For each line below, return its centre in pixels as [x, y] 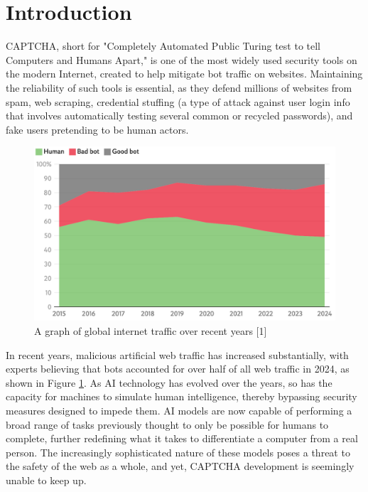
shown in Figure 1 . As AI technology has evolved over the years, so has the [169, 382]
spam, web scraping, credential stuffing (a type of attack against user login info [178, 101]
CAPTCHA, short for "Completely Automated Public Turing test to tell [163, 46]
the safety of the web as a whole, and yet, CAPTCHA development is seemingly [180, 466]
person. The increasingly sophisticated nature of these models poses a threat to [178, 452]
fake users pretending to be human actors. [97, 129]
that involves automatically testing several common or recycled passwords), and [179, 116]
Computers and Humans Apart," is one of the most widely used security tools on [182, 59]
